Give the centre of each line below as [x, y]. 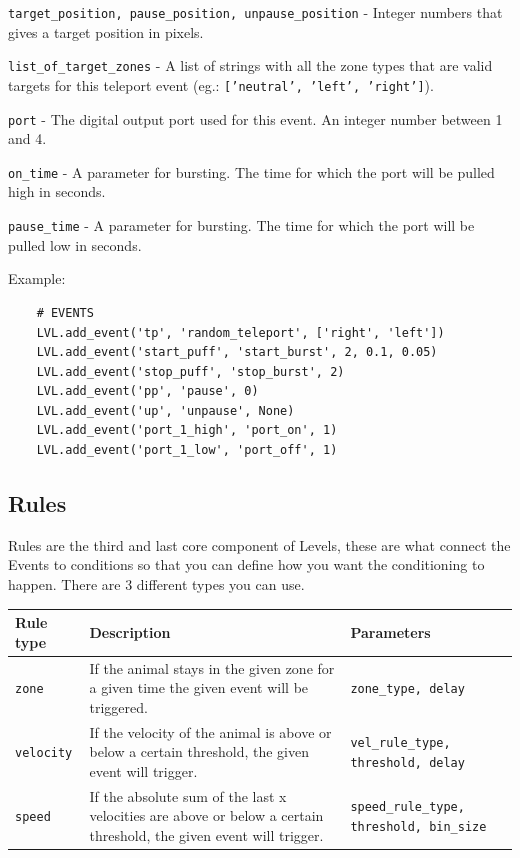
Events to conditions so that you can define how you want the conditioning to [246, 564]
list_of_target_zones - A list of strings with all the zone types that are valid [250, 65]
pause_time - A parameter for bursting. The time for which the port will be [241, 225]
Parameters [390, 631]
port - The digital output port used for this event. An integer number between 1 [255, 118]
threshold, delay [407, 763]
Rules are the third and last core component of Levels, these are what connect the [259, 544]
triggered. [118, 706]
